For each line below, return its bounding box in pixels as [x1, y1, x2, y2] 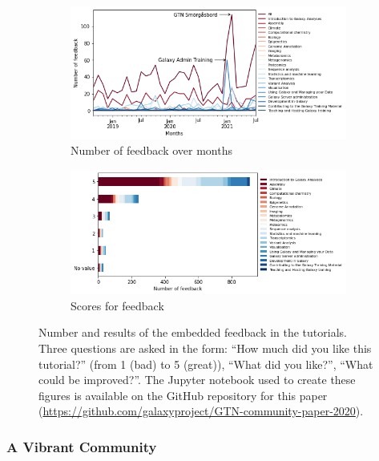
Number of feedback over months [71, 142, 232, 159]
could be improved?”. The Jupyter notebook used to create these [38, 371, 356, 388]
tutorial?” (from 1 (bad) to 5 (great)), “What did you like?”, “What [38, 355, 373, 372]
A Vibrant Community [6, 436, 157, 456]
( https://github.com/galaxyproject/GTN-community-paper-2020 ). [38, 402, 364, 419]
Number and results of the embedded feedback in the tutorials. [38, 324, 347, 341]
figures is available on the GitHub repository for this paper [38, 386, 328, 403]
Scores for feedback [71, 297, 164, 313]
